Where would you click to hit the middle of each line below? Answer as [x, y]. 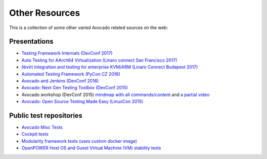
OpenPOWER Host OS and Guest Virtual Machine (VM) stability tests [91, 148]
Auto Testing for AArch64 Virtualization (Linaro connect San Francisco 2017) [99, 60]
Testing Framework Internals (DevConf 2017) [67, 53]
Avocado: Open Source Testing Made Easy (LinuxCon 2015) [82, 101]
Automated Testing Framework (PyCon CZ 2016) [71, 74]
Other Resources [44, 13]
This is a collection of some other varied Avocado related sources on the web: [89, 28]
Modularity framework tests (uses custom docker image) [79, 141]
